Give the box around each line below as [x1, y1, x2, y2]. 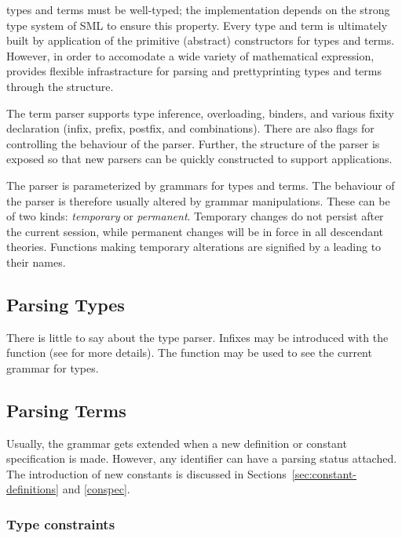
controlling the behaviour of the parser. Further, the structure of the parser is [6, 135, 380, 151]
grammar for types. [6, 359, 99, 376]
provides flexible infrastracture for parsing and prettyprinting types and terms [6, 63, 382, 79]
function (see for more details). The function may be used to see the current [6, 344, 372, 361]
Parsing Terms [6, 398, 126, 422]
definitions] [6, 481, 59, 497]
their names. [6, 253, 66, 270]
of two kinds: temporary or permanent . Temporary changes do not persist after [6, 208, 384, 224]
